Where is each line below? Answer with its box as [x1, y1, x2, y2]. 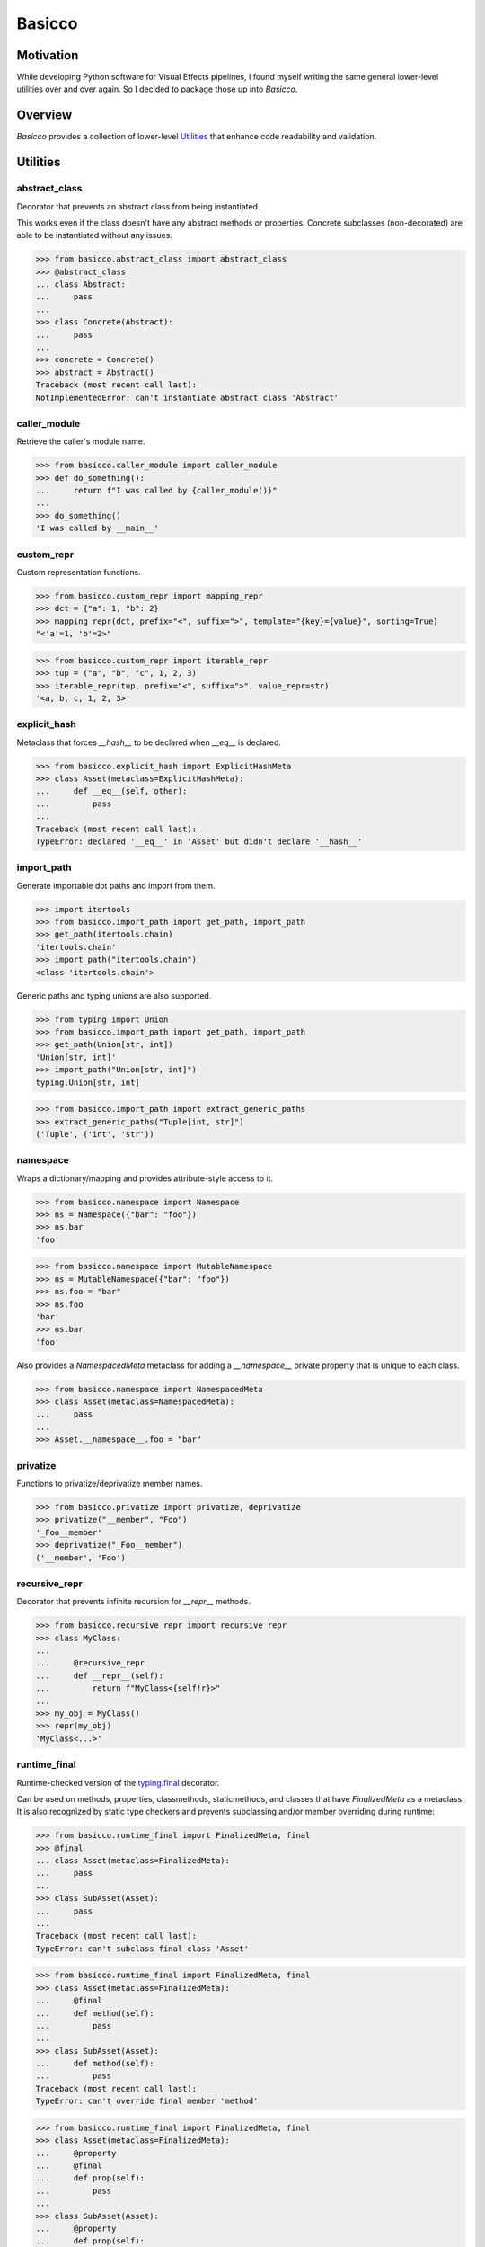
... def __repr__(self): [35, 1670, 164, 1681]
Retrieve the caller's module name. [16, 436, 145, 447]
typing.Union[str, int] [35, 1077, 141, 1088]
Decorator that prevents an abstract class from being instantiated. [16, 200, 260, 211]
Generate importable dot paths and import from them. [16, 880, 216, 891]
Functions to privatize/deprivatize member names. [16, 1478, 203, 1488]
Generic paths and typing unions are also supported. [16, 990, 212, 1001]
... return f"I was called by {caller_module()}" [35, 485, 278, 496]
